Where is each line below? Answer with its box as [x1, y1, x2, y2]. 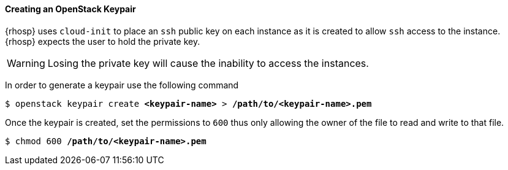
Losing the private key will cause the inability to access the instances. [47, 56, 369, 69]
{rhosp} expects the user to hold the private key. [5, 36, 200, 47]
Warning [7, 56, 45, 69]
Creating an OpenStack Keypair [5, 4, 136, 14]
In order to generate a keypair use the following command [5, 79, 239, 90]
